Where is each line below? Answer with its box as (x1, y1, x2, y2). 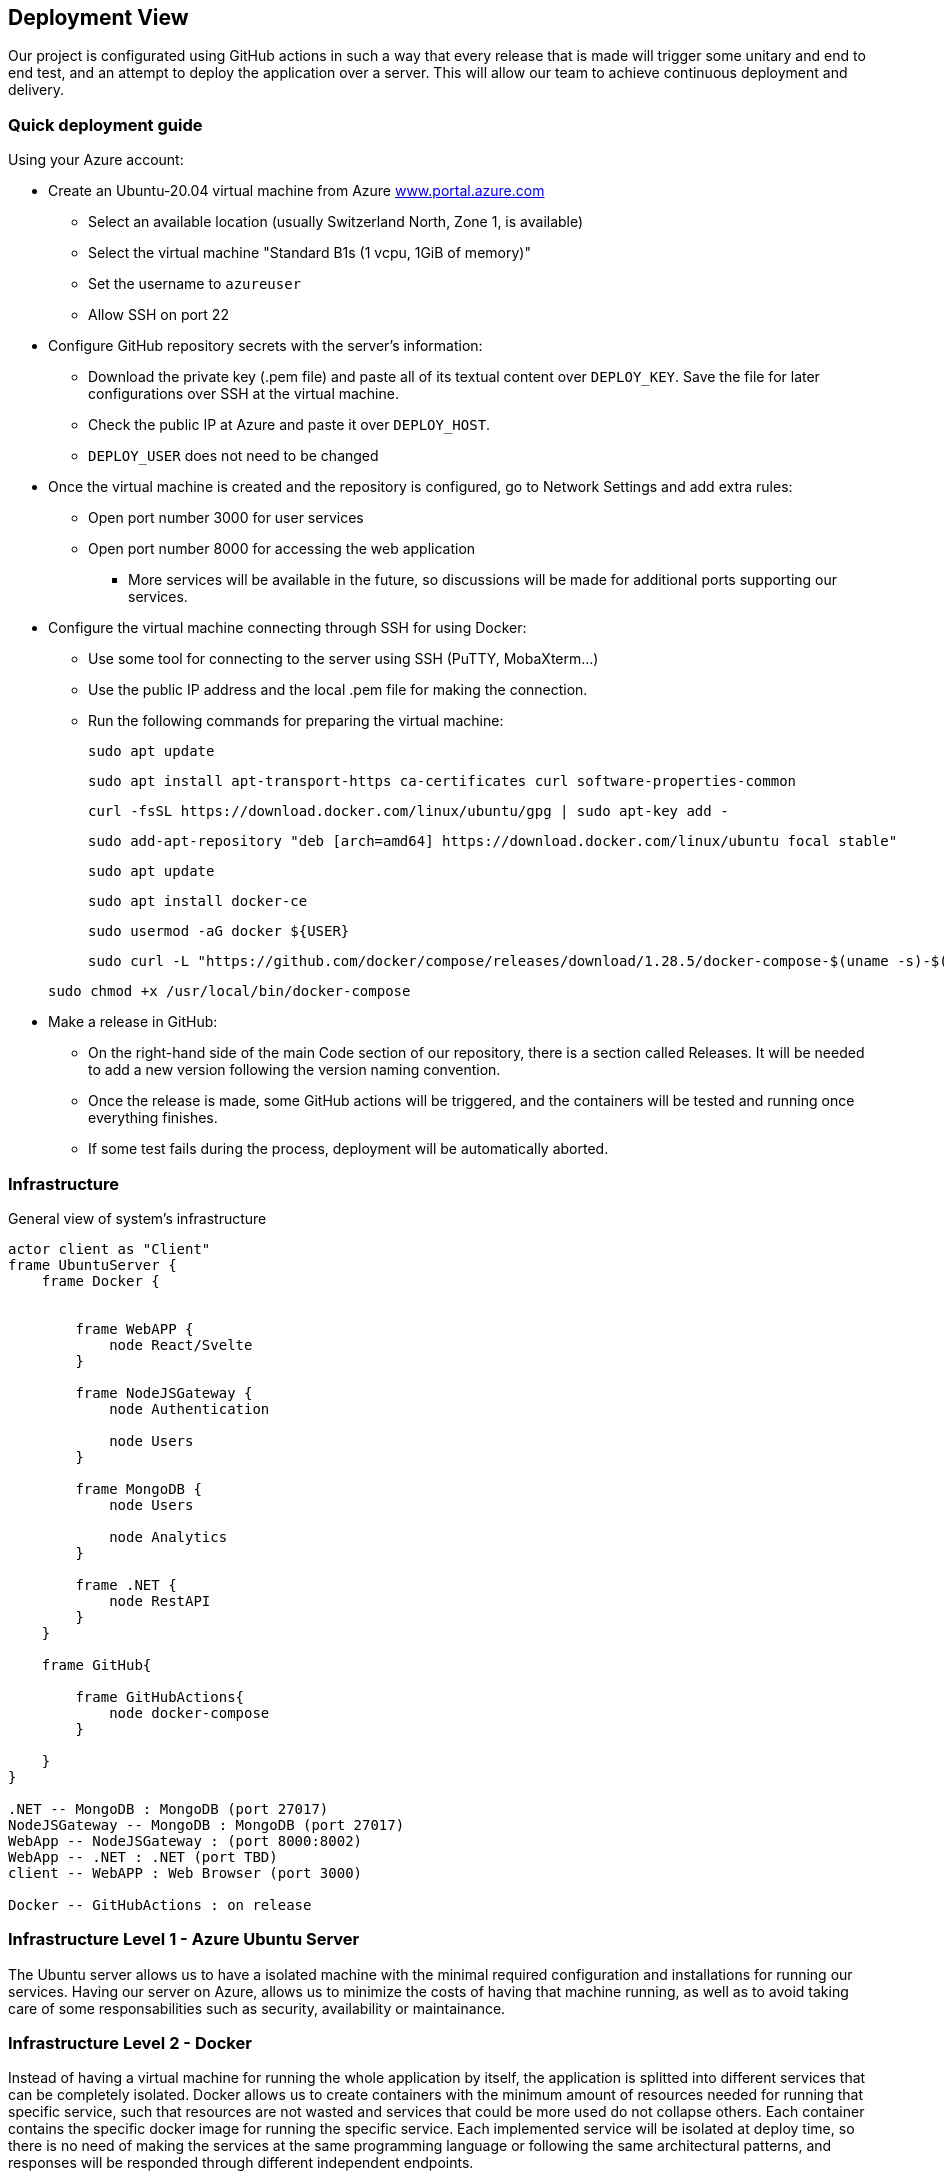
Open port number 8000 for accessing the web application (88, 540, 476, 558)
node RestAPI (109, 1592, 211, 1609)
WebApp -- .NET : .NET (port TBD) (8, 1848, 278, 1865)
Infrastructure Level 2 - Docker (8, 2033, 252, 2054)
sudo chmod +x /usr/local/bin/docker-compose (48, 983, 411, 1000)
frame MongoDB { (75, 1480, 202, 1497)
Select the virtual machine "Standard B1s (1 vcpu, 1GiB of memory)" (88, 244, 531, 262)
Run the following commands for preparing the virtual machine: (88, 712, 504, 730)
